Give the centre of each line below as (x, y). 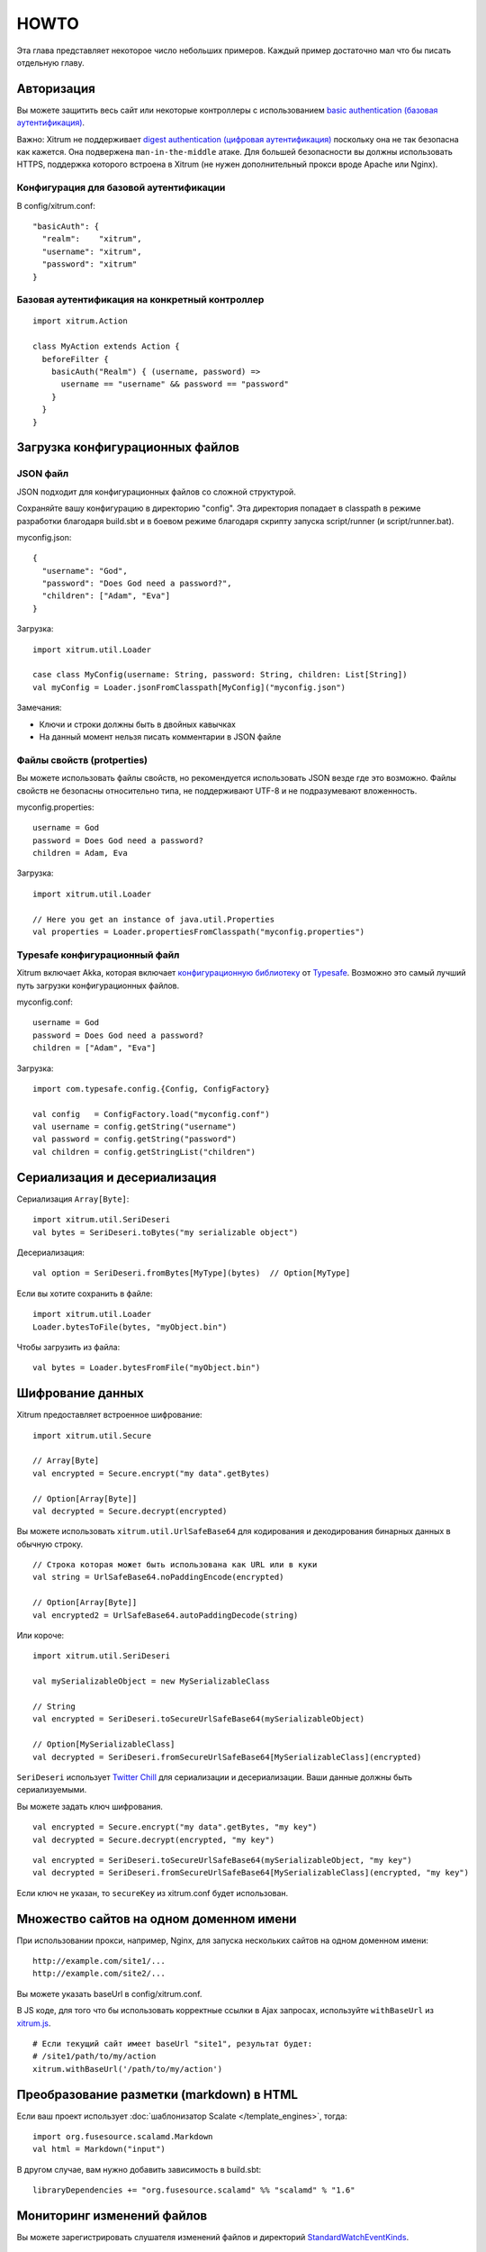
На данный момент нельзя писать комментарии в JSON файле (160, 736)
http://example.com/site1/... (99, 1961)
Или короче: (40, 1636)
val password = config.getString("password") (135, 1139)
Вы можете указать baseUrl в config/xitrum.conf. (109, 1993)
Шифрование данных (80, 1393)
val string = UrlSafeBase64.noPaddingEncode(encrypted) (158, 1577)
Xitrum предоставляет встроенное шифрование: (109, 1415)
